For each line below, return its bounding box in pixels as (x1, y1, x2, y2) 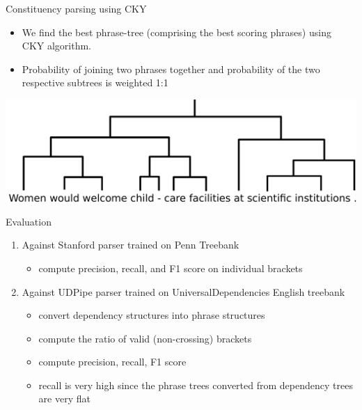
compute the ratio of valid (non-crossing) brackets (38, 331, 252, 345)
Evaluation (6, 214, 52, 228)
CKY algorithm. (22, 38, 92, 53)
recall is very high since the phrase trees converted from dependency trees (38, 377, 353, 392)
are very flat (38, 391, 90, 406)
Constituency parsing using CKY (6, 1, 147, 15)
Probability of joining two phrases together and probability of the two (22, 61, 320, 76)
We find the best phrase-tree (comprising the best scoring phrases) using (22, 24, 331, 39)
